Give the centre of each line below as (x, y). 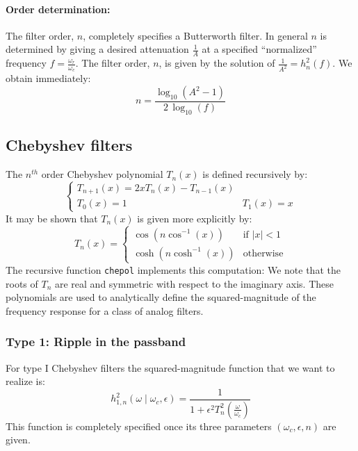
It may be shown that (52, 218)
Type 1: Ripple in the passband (96, 342)
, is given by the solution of (217, 63)
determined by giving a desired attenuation (97, 49)
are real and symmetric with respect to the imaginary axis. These (194, 283)
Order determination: (58, 9)
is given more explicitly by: (195, 218)
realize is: (25, 381)
